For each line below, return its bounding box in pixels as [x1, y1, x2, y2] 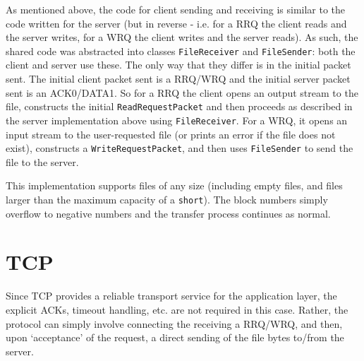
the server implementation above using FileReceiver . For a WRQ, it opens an [6, 112, 348, 127]
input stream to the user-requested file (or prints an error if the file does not [6, 126, 336, 141]
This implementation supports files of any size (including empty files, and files [6, 178, 343, 193]
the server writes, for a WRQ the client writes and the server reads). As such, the [6, 30, 358, 45]
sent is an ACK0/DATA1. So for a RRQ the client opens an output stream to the [6, 85, 358, 100]
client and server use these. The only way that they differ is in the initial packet [6, 57, 351, 72]
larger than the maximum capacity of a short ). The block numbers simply [6, 191, 328, 206]
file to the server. [6, 154, 79, 169]
